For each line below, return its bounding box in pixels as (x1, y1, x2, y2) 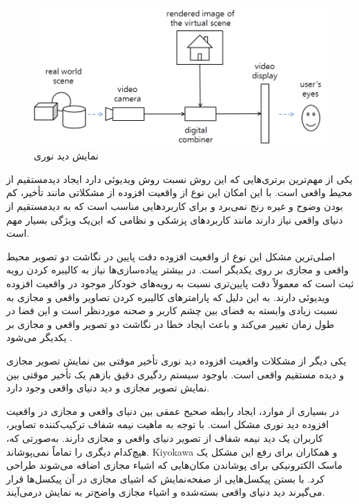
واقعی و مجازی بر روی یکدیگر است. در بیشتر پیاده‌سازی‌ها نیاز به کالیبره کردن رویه (6, 262, 349, 277)
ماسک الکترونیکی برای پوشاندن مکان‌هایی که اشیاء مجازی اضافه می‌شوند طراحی (6, 458, 342, 472)
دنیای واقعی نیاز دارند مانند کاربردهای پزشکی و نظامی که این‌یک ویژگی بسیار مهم (6, 212, 343, 226)
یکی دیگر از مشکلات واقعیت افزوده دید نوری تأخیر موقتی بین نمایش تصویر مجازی (6, 353, 347, 367)
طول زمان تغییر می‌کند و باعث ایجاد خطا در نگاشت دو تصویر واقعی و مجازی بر (6, 316, 335, 331)
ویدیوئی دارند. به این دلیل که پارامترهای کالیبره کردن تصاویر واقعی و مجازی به (6, 289, 330, 304)
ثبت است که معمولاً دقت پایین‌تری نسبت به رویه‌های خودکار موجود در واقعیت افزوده (6, 276, 354, 291)
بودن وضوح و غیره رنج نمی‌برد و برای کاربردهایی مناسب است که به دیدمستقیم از (6, 199, 343, 213)
